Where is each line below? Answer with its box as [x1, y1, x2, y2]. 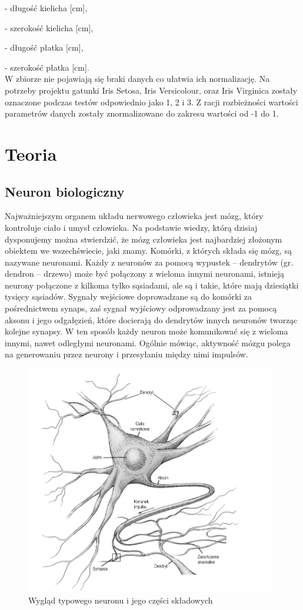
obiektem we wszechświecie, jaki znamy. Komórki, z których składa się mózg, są [5, 244, 292, 257]
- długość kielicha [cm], [5, 2, 88, 14]
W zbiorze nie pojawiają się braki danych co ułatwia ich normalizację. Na [5, 72, 270, 85]
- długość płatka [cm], [5, 41, 84, 54]
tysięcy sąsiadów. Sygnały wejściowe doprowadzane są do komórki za [5, 290, 252, 303]
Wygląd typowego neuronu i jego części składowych [28, 594, 213, 606]
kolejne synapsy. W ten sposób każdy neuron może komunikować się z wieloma [5, 325, 288, 337]
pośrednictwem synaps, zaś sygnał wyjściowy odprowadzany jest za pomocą [5, 302, 277, 314]
